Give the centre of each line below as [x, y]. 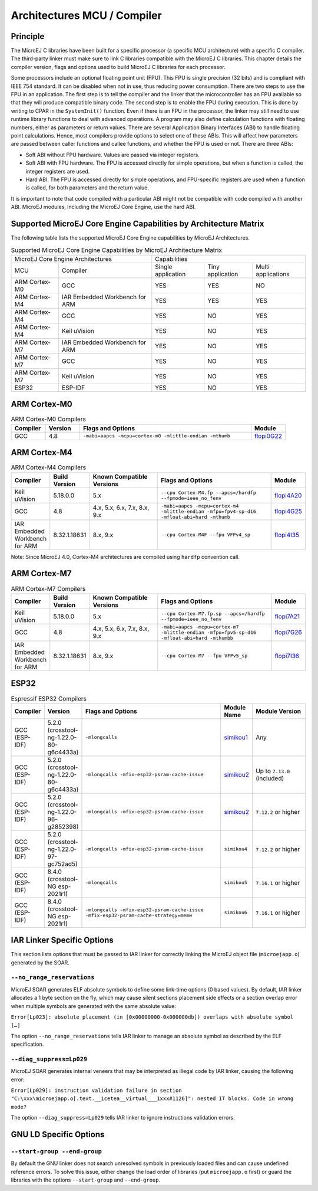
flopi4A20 [288, 495]
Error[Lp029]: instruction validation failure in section [96, 1091]
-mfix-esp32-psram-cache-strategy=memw [139, 915]
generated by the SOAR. [40, 963]
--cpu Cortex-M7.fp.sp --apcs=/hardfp [213, 614]
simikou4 [236, 849]
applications [273, 274]
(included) [270, 778]
